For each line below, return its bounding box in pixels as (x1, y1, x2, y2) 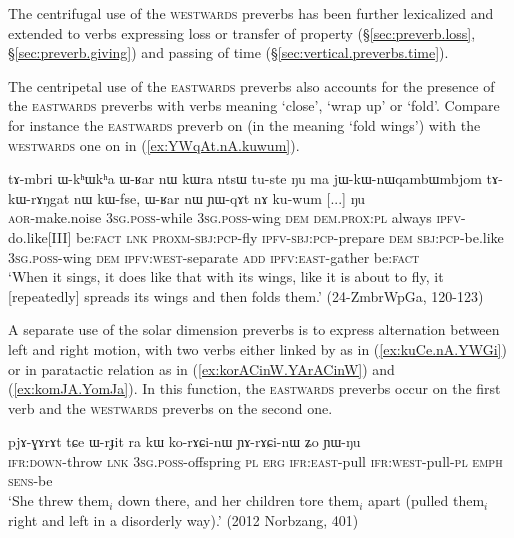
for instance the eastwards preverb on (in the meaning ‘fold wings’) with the (8, 114, 481, 135)
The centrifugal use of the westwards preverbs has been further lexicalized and (8, 3, 494, 23)
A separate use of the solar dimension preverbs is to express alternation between (8, 319, 500, 340)
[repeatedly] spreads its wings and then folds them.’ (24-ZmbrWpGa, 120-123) (8, 285, 484, 306)
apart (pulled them (368, 490, 485, 511)
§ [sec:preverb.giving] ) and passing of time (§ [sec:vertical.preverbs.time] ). (8, 42, 449, 63)
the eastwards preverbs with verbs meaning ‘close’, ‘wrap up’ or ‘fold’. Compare (8, 95, 500, 116)
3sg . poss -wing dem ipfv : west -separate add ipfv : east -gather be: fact (8, 246, 420, 267)
